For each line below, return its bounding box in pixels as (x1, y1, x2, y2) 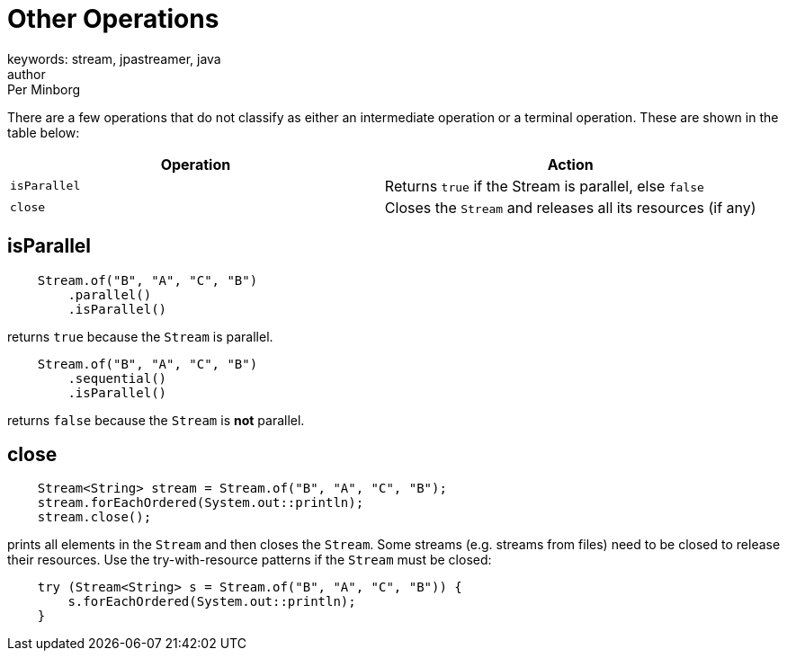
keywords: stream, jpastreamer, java (7, 50, 221, 67)
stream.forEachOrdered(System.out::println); (37, 495, 364, 511)
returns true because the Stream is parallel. (7, 328, 273, 344)
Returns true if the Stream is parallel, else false (384, 176, 704, 195)
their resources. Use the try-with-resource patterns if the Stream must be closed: (7, 552, 492, 568)
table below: (7, 124, 80, 140)
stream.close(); (37, 510, 152, 525)
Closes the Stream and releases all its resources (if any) (384, 198, 756, 217)
